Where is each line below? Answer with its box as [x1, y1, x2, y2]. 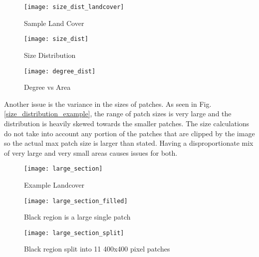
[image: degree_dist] [24, 67, 96, 75]
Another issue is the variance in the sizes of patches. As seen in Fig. [4, 98, 212, 109]
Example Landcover [24, 179, 84, 190]
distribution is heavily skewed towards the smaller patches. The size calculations [4, 118, 250, 128]
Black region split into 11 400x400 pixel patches [24, 244, 170, 254]
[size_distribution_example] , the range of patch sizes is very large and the [4, 108, 232, 119]
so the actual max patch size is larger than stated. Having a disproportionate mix [4, 138, 254, 148]
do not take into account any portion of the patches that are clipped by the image [4, 128, 255, 138]
